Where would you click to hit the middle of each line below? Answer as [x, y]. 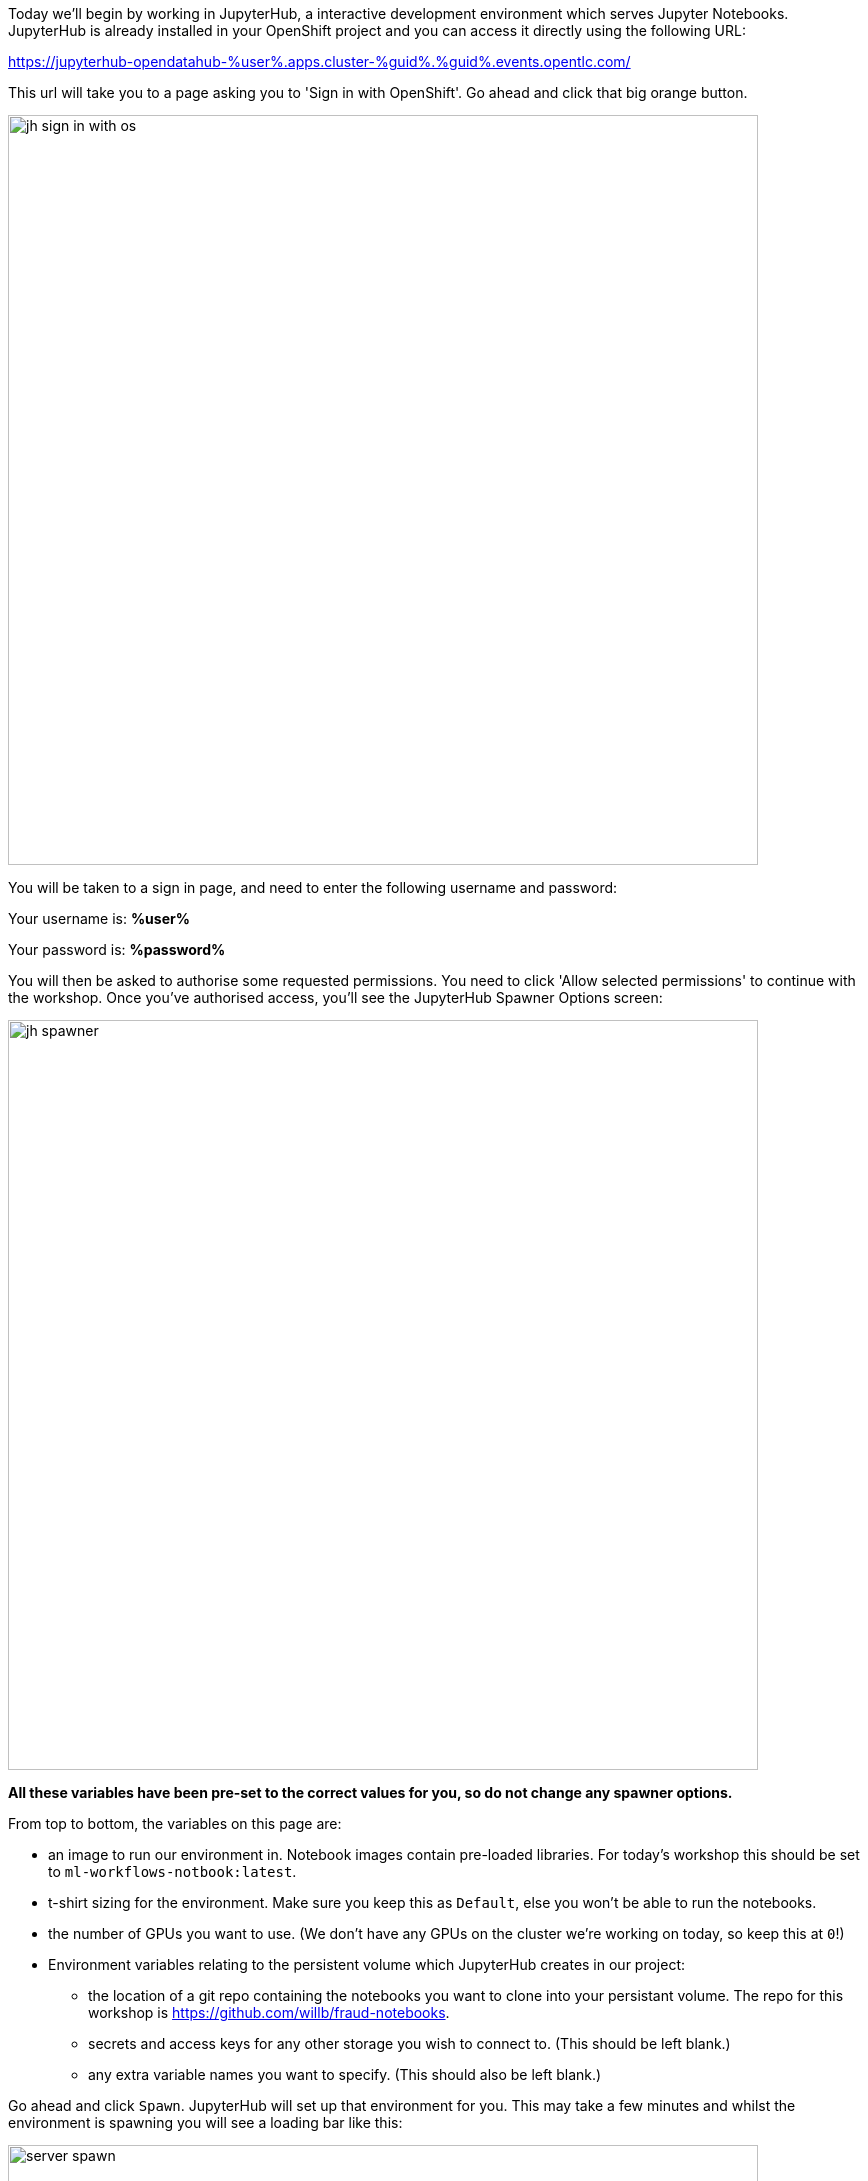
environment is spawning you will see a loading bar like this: [205, 2122]
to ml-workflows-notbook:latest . [172, 1871]
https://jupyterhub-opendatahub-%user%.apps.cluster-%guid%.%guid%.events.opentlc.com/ [319, 61]
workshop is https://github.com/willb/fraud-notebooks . [269, 2012]
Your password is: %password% [117, 949]
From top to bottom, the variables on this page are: [175, 1823]
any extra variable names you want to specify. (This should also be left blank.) [345, 2074]
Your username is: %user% [99, 918]
